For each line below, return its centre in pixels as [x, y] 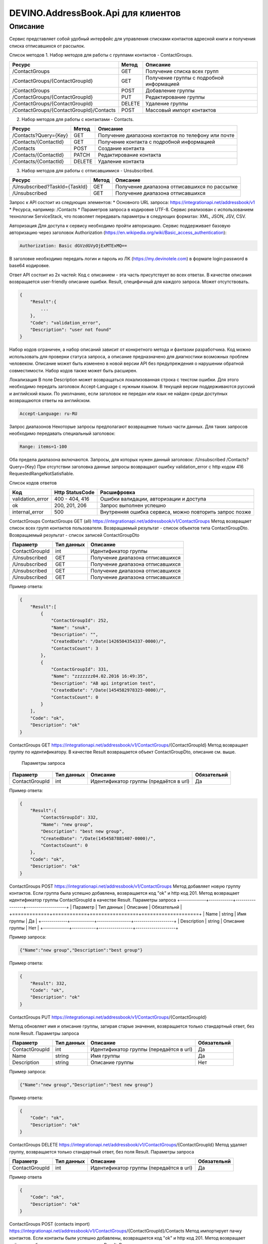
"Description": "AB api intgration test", [103, 683]
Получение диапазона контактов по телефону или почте [166, 135]
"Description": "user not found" [71, 329]
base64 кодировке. [30, 266]
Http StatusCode [74, 492]
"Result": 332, [48, 983]
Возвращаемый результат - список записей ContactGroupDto [74, 535]
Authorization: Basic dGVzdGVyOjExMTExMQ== [73, 246]
